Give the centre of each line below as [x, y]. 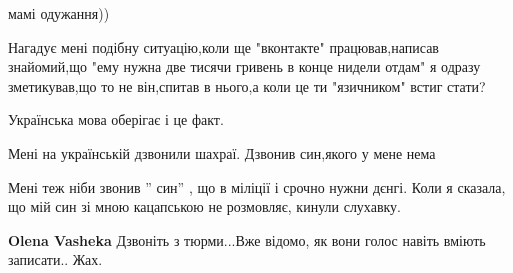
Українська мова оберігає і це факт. [116, 119]
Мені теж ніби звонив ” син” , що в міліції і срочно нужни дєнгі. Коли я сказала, [257, 186]
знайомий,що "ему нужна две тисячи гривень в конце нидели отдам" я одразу [244, 66]
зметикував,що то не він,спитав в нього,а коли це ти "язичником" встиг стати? [247, 85]
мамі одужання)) [59, 13]
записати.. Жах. [55, 259]
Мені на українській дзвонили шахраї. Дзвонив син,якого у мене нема [222, 152]
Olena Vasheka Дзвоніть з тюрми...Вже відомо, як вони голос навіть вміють [247, 239]
